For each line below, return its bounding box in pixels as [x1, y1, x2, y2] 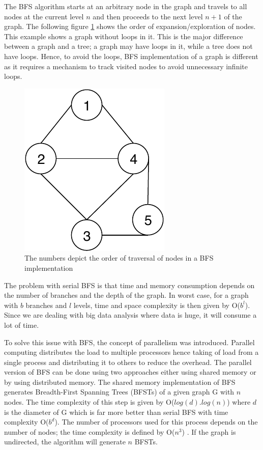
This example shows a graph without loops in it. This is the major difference [4, 31, 243, 41]
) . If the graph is [182, 426, 236, 437]
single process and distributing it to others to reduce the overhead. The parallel [4, 356, 252, 367]
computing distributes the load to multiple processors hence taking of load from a [4, 347, 259, 357]
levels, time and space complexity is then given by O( [73, 299, 240, 310]
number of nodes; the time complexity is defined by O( [4, 426, 175, 437]
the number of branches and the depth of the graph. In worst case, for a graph [4, 290, 249, 300]
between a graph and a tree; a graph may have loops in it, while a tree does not [4, 41, 253, 51]
